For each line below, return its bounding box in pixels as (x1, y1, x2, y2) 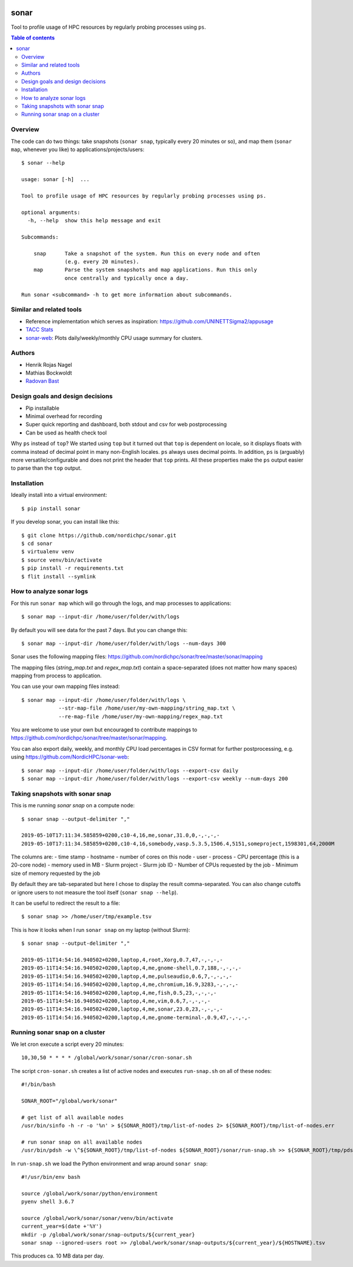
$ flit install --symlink (21, 573, 96, 580)
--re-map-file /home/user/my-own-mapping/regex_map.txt (58, 713, 223, 720)
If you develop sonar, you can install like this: (11, 518, 120, 526)
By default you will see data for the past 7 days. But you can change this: (11, 626, 188, 633)
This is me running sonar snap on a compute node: (11, 802, 135, 809)
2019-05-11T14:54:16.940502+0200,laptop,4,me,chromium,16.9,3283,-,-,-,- (21, 981, 239, 988)
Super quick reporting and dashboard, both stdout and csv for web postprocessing (25, 421, 227, 428)
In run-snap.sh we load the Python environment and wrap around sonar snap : (11, 1160, 208, 1167)
